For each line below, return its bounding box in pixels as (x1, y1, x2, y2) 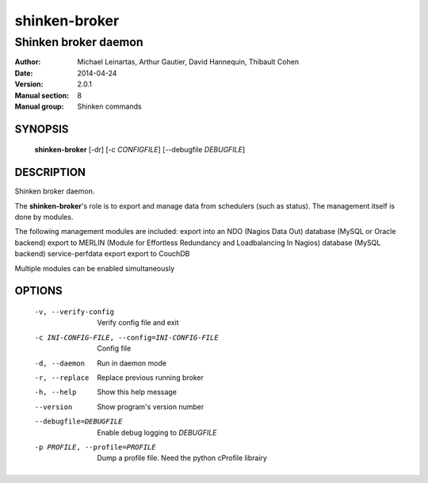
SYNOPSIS (14, 122, 69, 136)
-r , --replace (34, 373, 90, 382)
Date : (14, 68, 33, 78)
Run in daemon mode (97, 358, 166, 368)
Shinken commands (77, 102, 142, 111)
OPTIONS (14, 284, 63, 297)
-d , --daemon (34, 358, 86, 368)
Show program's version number (97, 401, 204, 412)
